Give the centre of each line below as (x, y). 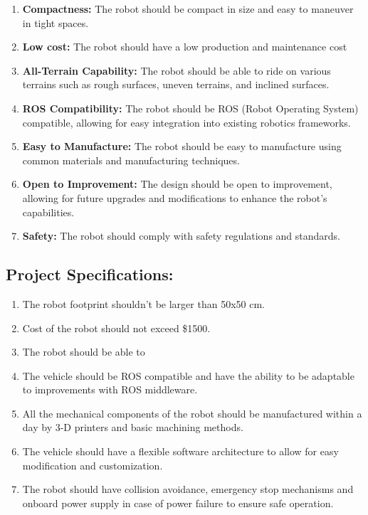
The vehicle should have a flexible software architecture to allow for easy (180, 451)
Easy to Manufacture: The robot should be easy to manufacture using (182, 146)
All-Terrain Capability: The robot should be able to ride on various (177, 70)
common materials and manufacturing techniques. (131, 160)
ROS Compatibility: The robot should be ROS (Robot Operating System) (190, 108)
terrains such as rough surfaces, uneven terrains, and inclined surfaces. (176, 84)
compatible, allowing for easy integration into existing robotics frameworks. (186, 122)
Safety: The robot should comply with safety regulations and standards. (182, 236)
